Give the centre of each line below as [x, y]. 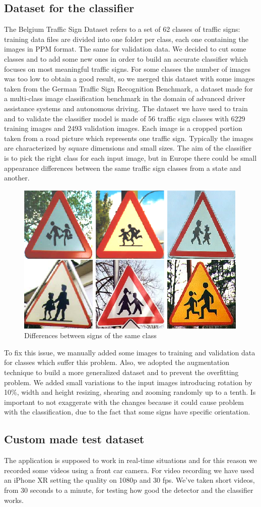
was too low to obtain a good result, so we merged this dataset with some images [129, 79]
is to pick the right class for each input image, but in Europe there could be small [130, 157]
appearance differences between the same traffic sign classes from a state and [123, 168]
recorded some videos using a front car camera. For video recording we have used [129, 470]
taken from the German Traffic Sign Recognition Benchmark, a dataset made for [128, 88]
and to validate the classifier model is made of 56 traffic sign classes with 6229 [125, 118]
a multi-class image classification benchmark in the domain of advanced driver [125, 98]
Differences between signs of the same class [90, 335]
